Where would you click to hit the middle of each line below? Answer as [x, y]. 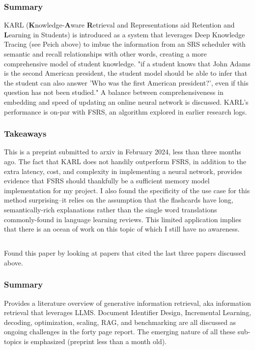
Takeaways [25, 133]
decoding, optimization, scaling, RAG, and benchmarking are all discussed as [120, 322]
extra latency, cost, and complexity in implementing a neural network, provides [123, 171]
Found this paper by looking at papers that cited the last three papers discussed [125, 253]
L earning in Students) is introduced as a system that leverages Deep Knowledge [125, 34]
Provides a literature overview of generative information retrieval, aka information [127, 303]
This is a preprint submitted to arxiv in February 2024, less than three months [123, 152]
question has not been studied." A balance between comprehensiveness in [114, 92]
